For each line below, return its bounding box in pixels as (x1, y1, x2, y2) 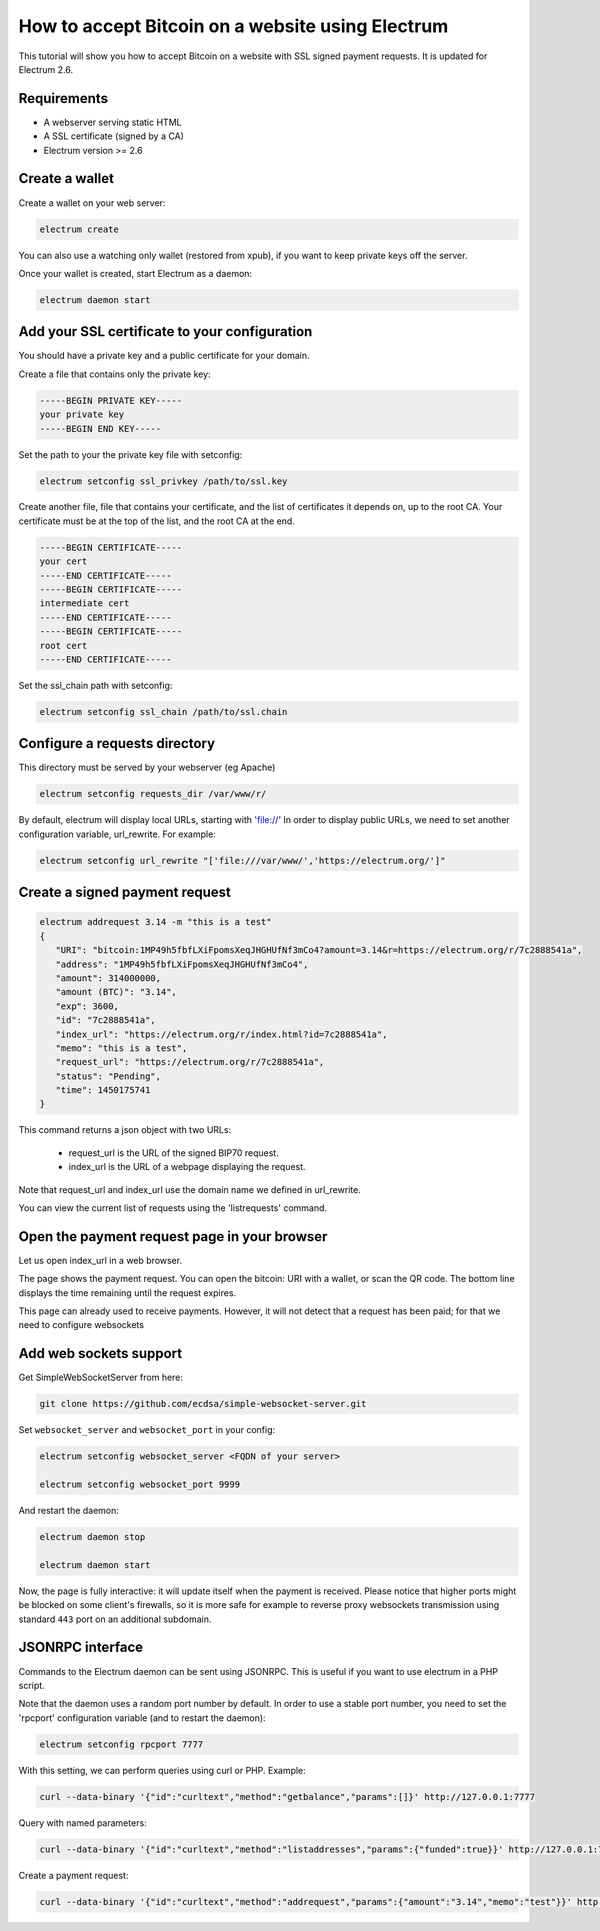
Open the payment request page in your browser (18, 1228, 328, 1245)
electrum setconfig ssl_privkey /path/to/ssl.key (39, 475, 288, 487)
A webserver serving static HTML (43, 116, 182, 128)
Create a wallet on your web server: (18, 196, 166, 209)
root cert (39, 640, 88, 651)
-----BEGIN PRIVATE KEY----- (39, 395, 183, 406)
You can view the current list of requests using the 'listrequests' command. (18, 1202, 328, 1214)
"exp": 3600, (55, 1000, 120, 1012)
